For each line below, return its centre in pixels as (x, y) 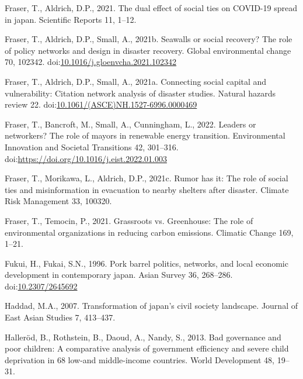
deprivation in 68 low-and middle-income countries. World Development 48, (140, 359)
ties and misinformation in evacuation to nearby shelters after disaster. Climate (147, 189)
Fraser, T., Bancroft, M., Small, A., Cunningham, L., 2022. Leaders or (130, 124)
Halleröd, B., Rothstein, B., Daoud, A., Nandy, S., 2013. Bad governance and (143, 337)
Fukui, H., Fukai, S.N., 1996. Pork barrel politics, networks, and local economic (147, 263)
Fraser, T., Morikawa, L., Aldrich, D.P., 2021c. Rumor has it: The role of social (147, 178)
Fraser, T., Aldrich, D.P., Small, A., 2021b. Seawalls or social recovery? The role (149, 39)
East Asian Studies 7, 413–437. (60, 317)
